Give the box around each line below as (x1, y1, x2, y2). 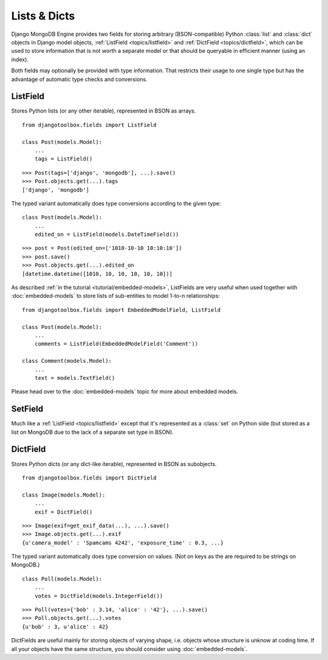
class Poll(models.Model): (22, 575, 103, 582)
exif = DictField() (34, 508, 93, 515)
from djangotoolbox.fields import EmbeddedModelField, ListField (22, 306, 221, 313)
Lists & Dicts (11, 9, 75, 22)
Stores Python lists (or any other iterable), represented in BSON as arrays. (11, 107, 196, 115)
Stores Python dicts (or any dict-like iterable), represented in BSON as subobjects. (11, 460, 217, 467)
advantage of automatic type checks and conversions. (11, 75, 148, 83)
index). (11, 55, 29, 63)
